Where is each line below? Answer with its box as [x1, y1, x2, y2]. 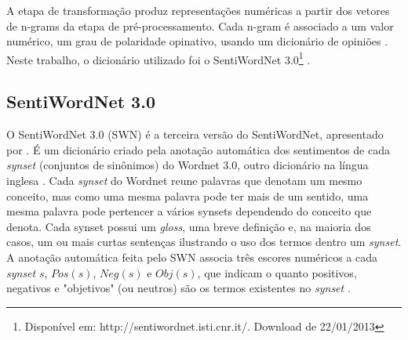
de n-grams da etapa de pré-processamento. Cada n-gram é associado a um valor [6, 17, 394, 34]
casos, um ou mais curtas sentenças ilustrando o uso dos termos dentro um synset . [6, 233, 402, 250]
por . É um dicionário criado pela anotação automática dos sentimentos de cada [6, 141, 390, 157]
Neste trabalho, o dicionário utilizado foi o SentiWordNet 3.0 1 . [6, 49, 311, 67]
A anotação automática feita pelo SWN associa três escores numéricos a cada [6, 248, 378, 265]
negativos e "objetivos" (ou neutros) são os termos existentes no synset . [6, 280, 351, 296]
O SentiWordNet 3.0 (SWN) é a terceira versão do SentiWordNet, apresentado [6, 126, 384, 143]
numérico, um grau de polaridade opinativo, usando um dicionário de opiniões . [6, 33, 388, 49]
